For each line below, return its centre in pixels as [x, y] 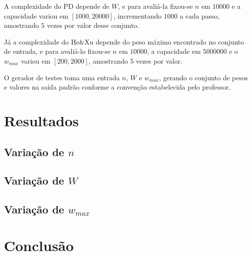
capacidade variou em [36, 15]
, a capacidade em [174, 51]
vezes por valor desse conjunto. [93, 25]
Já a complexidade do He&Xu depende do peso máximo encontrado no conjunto [124, 41]
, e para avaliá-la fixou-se [155, 6]
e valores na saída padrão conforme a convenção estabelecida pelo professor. [117, 87]
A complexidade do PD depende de [57, 6]
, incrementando [137, 15]
